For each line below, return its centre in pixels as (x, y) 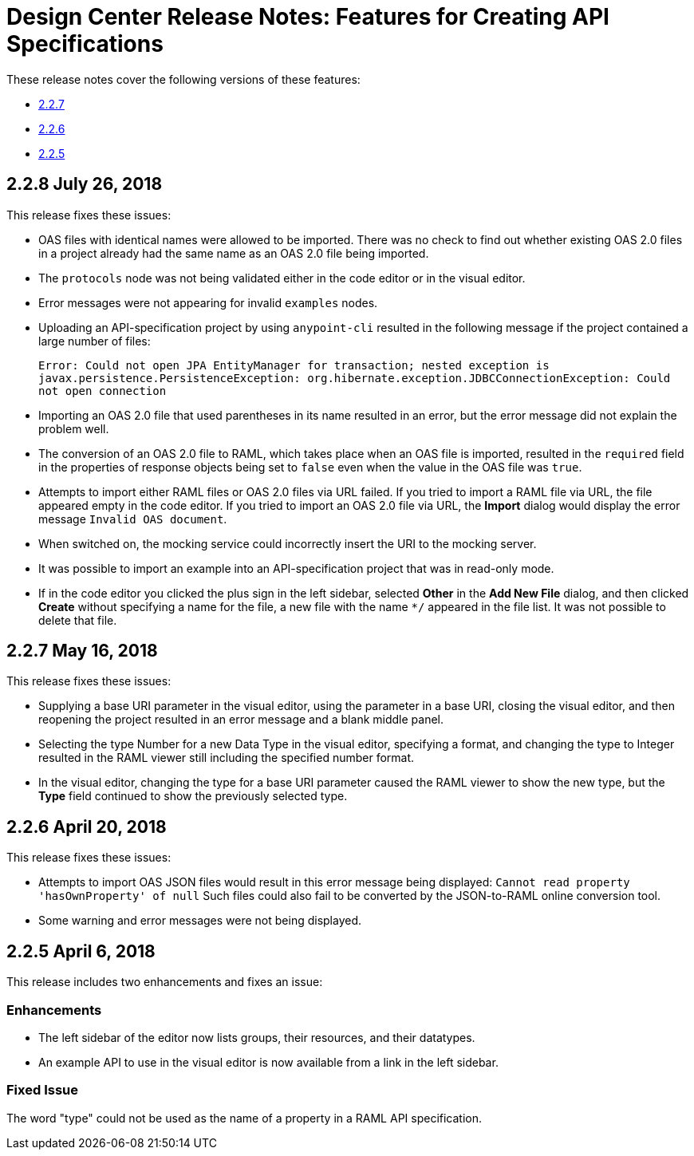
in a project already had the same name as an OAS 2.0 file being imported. (234, 253)
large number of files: (95, 341)
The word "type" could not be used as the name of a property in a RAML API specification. (244, 1118)
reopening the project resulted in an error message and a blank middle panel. (241, 720)
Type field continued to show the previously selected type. (193, 796)
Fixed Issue (42, 1090)
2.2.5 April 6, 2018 (81, 951)
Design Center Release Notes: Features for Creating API (308, 17)
